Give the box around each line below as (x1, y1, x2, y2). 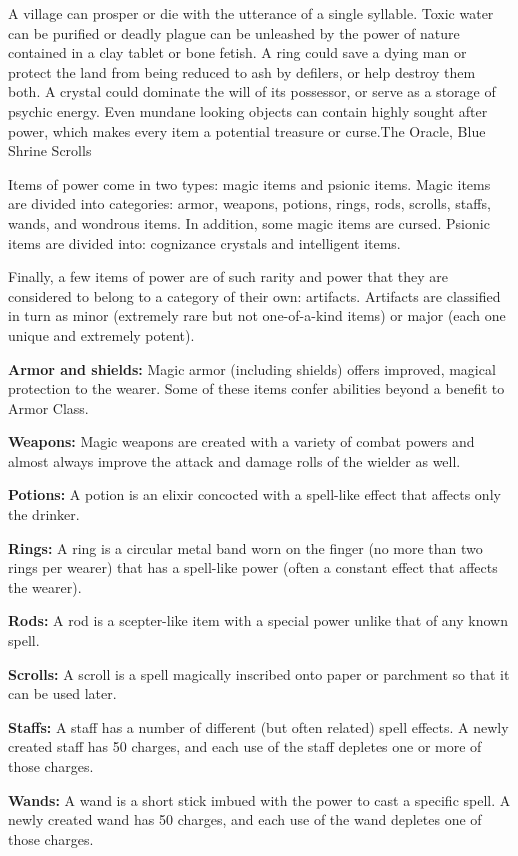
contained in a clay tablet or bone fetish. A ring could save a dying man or (8, 42, 467, 63)
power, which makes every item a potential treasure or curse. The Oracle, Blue (8, 120, 486, 141)
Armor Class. (8, 397, 89, 418)
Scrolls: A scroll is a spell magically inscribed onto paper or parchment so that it (8, 663, 510, 684)
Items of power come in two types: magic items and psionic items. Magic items (8, 173, 491, 194)
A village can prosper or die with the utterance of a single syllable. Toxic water (8, 3, 494, 23)
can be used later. (8, 683, 117, 704)
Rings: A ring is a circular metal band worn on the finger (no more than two (8, 537, 483, 558)
